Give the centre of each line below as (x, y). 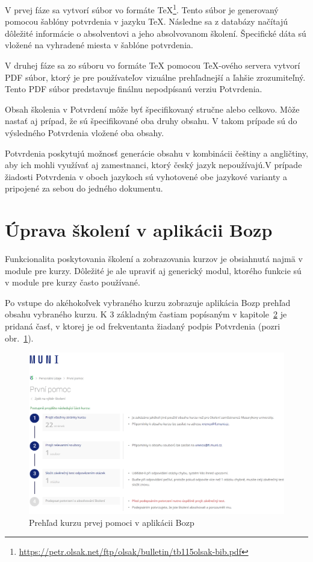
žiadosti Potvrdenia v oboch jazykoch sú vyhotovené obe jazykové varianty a (146, 176)
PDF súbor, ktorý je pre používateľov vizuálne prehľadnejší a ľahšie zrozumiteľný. (155, 77)
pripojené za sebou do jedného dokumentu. (84, 188)
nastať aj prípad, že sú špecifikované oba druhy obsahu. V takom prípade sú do (151, 121)
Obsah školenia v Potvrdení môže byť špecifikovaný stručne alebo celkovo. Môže (152, 109)
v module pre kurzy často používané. (73, 282)
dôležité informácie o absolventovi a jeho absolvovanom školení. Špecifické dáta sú (156, 33)
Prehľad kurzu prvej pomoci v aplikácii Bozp (112, 522)
